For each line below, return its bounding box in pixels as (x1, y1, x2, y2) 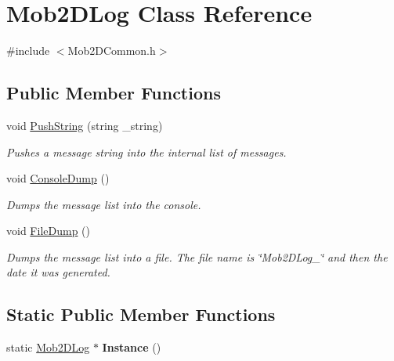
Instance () (102, 339, 161, 356)
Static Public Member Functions (6, 302, 276, 327)
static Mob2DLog (6, 339, 90, 356)
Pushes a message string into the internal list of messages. (6, 143, 287, 160)
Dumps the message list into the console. (6, 196, 201, 212)
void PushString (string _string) (6, 117, 163, 133)
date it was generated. (6, 264, 110, 280)
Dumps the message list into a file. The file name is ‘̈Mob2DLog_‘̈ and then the (6, 248, 388, 265)
